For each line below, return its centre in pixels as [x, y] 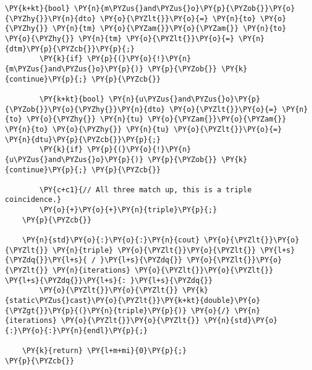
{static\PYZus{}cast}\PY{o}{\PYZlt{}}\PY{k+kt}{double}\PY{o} [133, 301]
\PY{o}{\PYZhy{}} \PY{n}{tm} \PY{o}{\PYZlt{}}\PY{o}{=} [120, 38]
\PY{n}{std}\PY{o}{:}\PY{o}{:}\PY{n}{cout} [111, 240]
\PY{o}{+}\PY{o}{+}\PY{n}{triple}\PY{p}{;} [128, 210]
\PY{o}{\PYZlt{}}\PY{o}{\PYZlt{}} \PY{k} [124, 290]
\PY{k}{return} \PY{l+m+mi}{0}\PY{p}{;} [104, 351]
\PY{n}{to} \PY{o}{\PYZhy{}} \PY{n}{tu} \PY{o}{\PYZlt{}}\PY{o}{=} [144, 129]
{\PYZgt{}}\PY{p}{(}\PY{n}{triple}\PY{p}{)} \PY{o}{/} [118, 310]
